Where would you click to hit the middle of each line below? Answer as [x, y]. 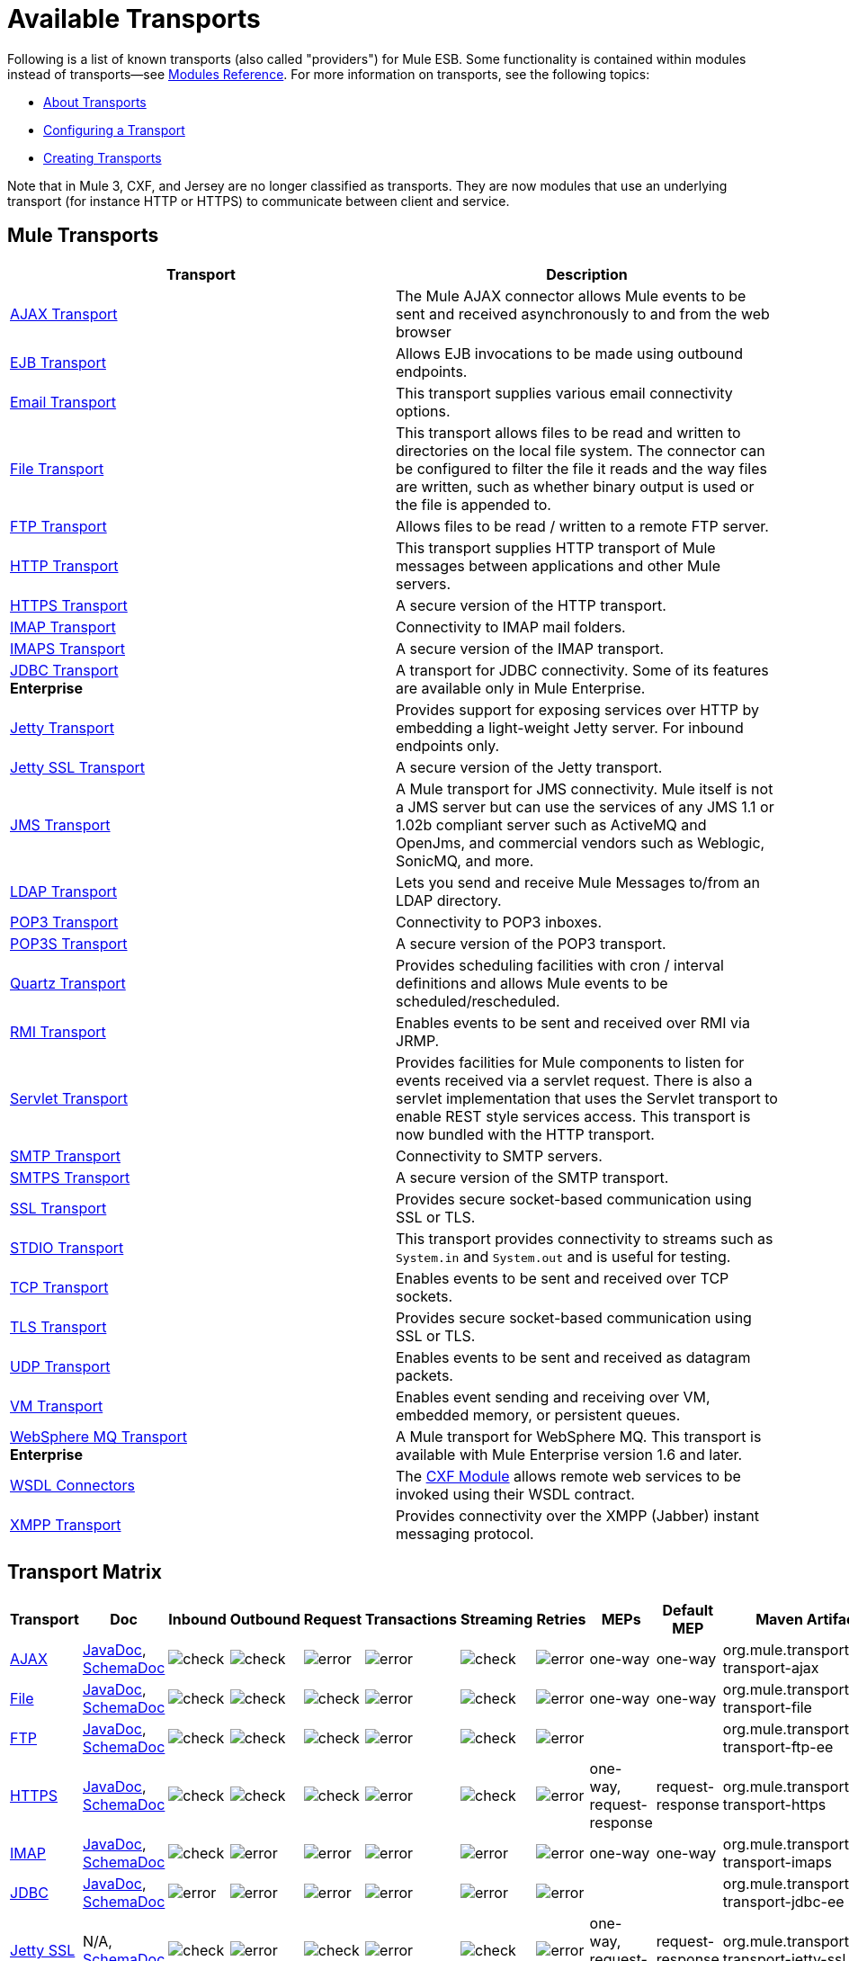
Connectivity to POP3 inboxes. [499, 922]
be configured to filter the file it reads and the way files [581, 468]
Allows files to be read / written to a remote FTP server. [582, 526]
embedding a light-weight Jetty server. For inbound [570, 727]
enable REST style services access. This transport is [573, 1116]
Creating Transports [103, 157]
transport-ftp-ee [778, 1747]
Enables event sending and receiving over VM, [553, 1397]
